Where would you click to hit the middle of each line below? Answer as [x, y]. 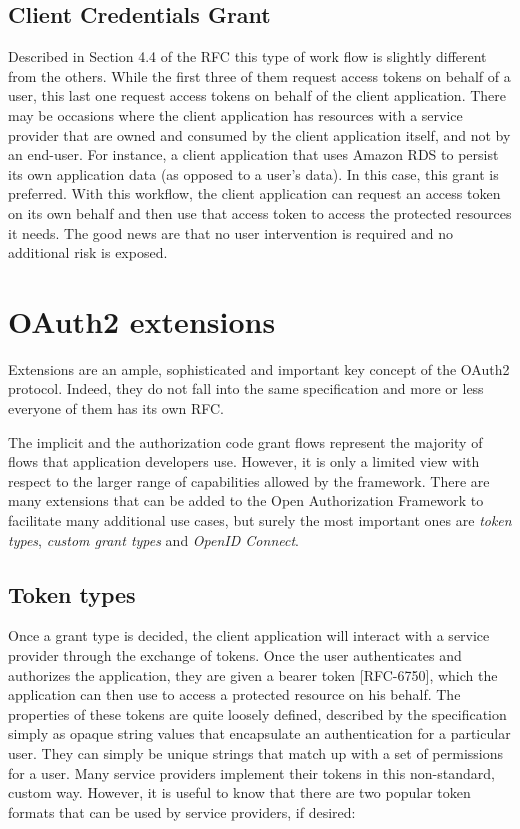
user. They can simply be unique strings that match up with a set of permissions [255, 752]
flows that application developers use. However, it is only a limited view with [244, 461]
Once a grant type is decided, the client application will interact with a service [249, 635]
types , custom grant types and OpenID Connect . [153, 539]
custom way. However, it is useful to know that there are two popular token [239, 792]
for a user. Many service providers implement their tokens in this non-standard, [251, 772]
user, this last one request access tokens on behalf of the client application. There [257, 95]
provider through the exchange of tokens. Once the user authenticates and [235, 655]
